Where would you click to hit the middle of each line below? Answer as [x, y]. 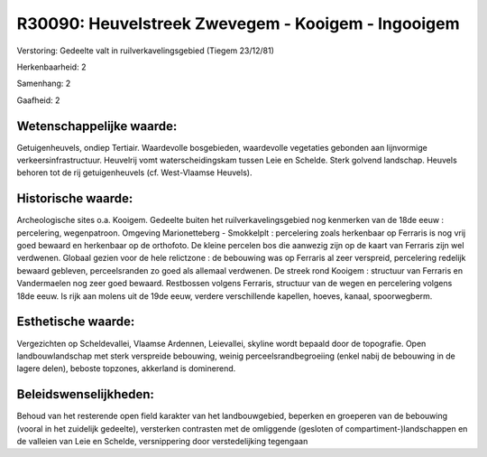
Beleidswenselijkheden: [86, 394]
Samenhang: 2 [44, 84]
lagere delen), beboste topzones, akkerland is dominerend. [126, 368]
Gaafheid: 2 [38, 100]
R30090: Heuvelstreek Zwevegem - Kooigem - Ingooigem [238, 23]
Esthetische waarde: [76, 322]
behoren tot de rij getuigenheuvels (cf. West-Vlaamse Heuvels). [134, 173]
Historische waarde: [75, 199]
